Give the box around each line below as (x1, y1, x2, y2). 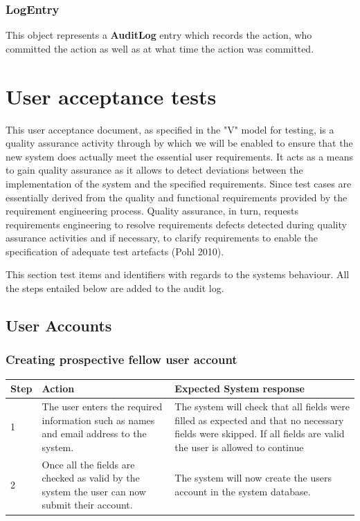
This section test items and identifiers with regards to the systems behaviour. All (6, 267, 350, 282)
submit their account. (42, 497, 133, 512)
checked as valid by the (42, 470, 140, 485)
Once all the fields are (42, 457, 135, 471)
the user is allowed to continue (174, 439, 304, 454)
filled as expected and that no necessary (174, 412, 344, 427)
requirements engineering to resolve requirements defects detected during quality (6, 217, 347, 231)
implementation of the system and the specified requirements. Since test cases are (6, 176, 352, 190)
